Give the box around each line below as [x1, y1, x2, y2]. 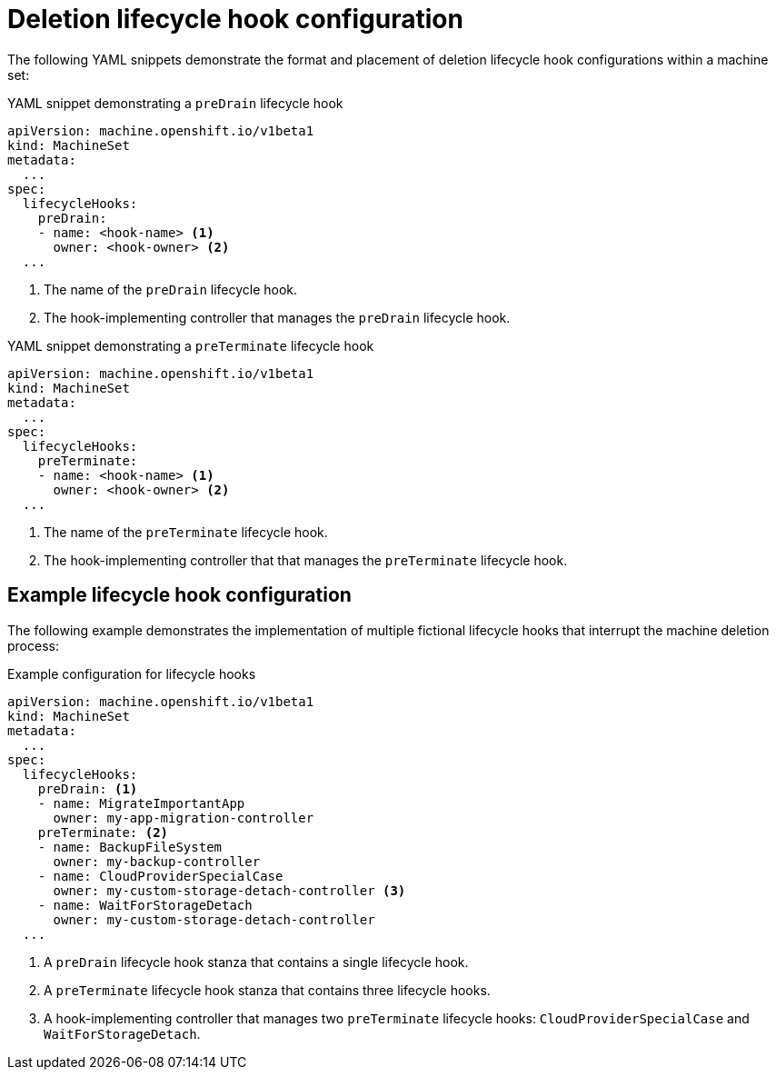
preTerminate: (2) [37, 824, 169, 840]
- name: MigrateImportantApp [37, 795, 245, 811]
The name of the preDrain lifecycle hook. [44, 281, 298, 297]
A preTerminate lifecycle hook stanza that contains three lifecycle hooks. [44, 982, 491, 998]
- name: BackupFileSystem [37, 839, 223, 854]
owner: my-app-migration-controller [53, 810, 314, 825]
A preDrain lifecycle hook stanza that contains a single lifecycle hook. [44, 953, 469, 970]
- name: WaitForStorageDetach [37, 897, 253, 912]
